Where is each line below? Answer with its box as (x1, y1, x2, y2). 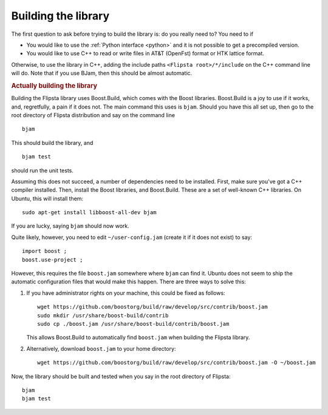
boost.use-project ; (22, 256, 83, 263)
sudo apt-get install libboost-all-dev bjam (22, 209, 157, 216)
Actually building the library (11, 81, 97, 90)
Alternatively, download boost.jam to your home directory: (26, 345, 176, 352)
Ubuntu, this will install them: (11, 195, 84, 202)
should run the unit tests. (11, 167, 74, 174)
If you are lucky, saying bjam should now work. (11, 222, 130, 230)
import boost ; (22, 248, 67, 255)
